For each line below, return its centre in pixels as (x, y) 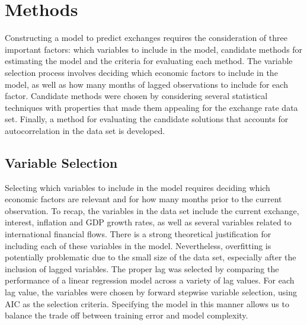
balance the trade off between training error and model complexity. (127, 315)
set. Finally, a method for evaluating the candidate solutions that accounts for (147, 119)
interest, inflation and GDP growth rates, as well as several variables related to (148, 222)
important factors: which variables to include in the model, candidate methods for (154, 49)
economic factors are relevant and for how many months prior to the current (143, 199)
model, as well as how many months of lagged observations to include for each (146, 84)
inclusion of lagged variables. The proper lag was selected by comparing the (142, 268)
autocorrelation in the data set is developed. (85, 130)
